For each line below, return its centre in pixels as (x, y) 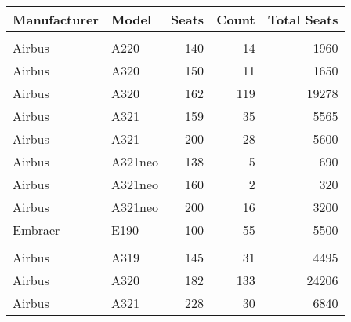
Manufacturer (56, 19)
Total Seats (303, 19)
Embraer (36, 230)
